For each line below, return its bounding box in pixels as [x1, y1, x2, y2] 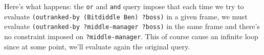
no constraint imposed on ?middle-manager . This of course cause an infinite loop [4, 31, 258, 41]
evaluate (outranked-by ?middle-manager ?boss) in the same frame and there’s [4, 21, 260, 32]
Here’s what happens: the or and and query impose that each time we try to [4, 1, 244, 11]
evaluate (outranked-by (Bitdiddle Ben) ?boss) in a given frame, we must [4, 11, 248, 21]
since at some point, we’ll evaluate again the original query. [4, 41, 190, 51]
